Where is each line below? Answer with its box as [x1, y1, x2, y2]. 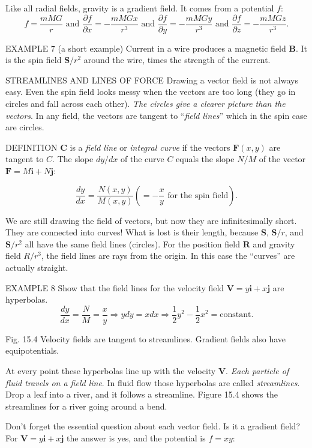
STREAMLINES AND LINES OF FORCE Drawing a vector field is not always [5, 73, 298, 86]
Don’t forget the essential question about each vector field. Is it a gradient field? [5, 420, 300, 432]
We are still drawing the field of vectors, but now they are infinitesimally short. [5, 214, 297, 226]
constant [220, 310, 251, 319]
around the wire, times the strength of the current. [83, 53, 271, 66]
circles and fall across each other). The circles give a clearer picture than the [5, 97, 286, 110]
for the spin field [167, 191, 229, 200]
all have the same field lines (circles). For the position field [25, 237, 240, 250]
